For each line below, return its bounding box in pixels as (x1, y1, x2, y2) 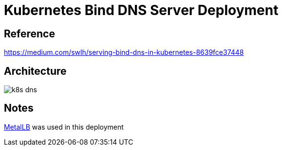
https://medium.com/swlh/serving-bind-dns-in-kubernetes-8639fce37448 (4, 48, 244, 57)
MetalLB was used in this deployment (4, 122, 124, 131)
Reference (4, 27, 55, 40)
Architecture (4, 65, 67, 77)
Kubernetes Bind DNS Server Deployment (4, 2, 279, 18)
